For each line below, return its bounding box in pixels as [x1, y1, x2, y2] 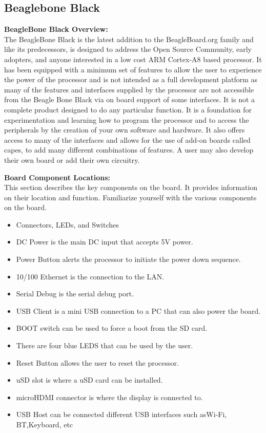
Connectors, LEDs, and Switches [16, 219, 119, 230]
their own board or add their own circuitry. [4, 154, 140, 165]
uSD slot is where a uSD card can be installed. [16, 374, 163, 385]
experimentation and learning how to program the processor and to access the [4, 114, 249, 125]
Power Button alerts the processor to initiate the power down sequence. [16, 254, 241, 265]
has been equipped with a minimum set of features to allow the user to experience [4, 64, 262, 74]
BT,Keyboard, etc [16, 419, 73, 430]
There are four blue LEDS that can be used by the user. [16, 340, 193, 351]
